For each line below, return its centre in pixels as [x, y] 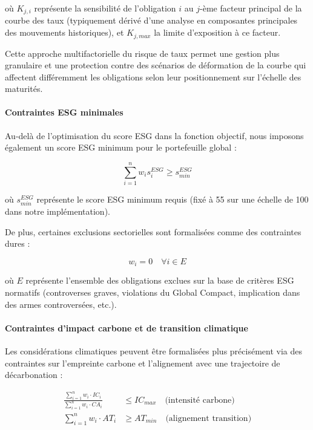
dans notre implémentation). [58, 211]
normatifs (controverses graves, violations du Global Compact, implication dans [153, 292]
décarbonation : [34, 375]
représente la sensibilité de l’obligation [105, 8]
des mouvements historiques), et [64, 32]
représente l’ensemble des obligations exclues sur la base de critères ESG [160, 280]
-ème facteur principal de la [251, 8]
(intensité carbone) [200, 400]
